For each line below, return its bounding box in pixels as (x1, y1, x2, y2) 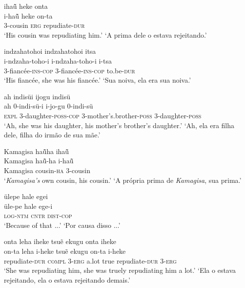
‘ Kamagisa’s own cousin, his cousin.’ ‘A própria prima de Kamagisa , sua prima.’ (4, 175, 242, 185)
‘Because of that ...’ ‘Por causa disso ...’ (4, 220, 121, 230)
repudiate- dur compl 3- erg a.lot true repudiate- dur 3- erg (4, 255, 177, 266)
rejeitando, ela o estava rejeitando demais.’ (4, 274, 130, 285)
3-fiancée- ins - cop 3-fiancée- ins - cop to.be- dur (4, 65, 135, 75)
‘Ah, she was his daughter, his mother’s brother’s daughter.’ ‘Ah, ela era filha (4, 120, 235, 130)
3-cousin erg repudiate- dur (4, 20, 85, 30)
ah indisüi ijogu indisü (4, 91, 70, 101)
